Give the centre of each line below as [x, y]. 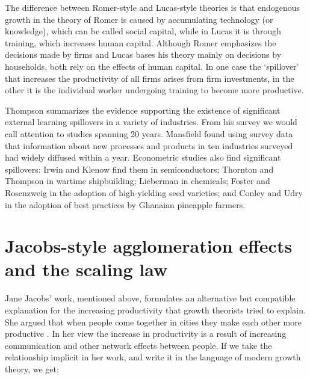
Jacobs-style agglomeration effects [149, 246]
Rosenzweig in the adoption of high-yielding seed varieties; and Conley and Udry [154, 192]
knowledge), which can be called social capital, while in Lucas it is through [143, 31]
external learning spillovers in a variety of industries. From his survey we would [151, 122]
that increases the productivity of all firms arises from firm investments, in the [150, 78]
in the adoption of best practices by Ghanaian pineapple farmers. [125, 204]
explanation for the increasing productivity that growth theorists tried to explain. [155, 310]
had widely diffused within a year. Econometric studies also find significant [143, 157]
